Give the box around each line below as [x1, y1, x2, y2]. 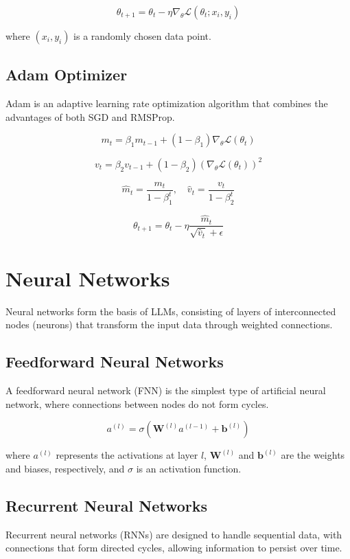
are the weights [281, 448, 345, 462]
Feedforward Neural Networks [5, 351, 224, 372]
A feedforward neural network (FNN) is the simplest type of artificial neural [5, 383, 326, 398]
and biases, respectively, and [5, 461, 125, 476]
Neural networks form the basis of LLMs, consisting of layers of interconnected [5, 304, 336, 318]
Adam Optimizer [5, 64, 128, 85]
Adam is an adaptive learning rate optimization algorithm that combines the [5, 96, 328, 111]
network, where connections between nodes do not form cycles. [5, 396, 269, 411]
